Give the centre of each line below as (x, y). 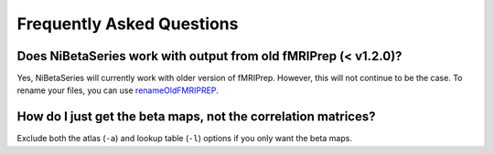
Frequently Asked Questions (128, 24)
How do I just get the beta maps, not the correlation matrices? (196, 117)
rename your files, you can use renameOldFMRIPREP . (118, 90)
